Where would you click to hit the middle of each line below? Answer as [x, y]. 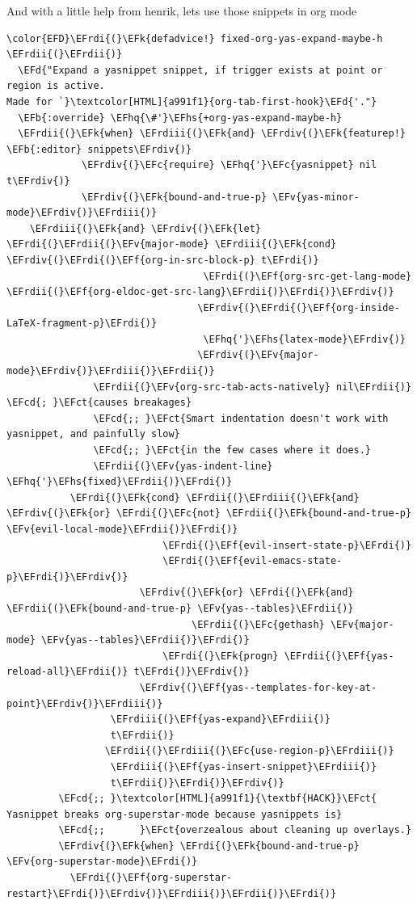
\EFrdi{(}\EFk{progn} [221, 656]
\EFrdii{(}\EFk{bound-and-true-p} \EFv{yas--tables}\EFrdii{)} [180, 608]
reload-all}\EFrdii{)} [67, 672]
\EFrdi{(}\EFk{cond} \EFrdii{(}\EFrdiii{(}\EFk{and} [215, 497]
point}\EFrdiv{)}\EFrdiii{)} [85, 703]
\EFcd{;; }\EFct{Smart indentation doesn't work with [241, 418]
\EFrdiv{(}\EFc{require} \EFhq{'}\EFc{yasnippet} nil [230, 165]
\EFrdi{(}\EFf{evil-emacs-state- [253, 561]
